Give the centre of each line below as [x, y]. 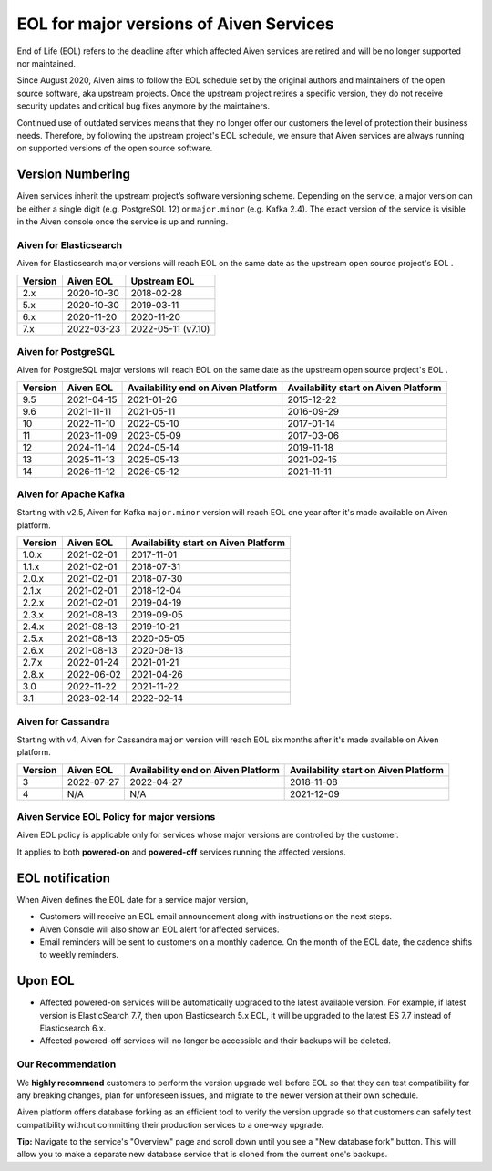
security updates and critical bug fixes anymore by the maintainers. [143, 106]
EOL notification [64, 878]
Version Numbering [74, 175]
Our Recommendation [67, 1064]
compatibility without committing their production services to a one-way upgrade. [170, 1124]
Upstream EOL [163, 281]
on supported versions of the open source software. [115, 148]
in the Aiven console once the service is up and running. [123, 221]
